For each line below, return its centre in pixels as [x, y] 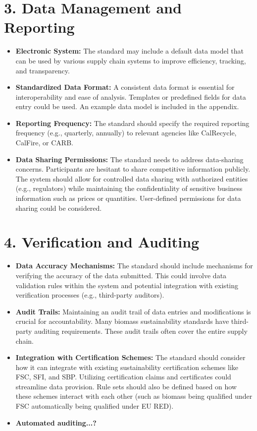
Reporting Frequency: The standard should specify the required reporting [132, 123]
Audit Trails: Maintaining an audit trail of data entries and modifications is [133, 311]
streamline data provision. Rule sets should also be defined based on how [126, 386]
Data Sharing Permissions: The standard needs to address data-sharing [129, 159]
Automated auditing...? [56, 422]
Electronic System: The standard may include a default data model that [129, 51]
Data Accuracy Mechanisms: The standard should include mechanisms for [134, 266]
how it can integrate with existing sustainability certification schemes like [127, 367]
